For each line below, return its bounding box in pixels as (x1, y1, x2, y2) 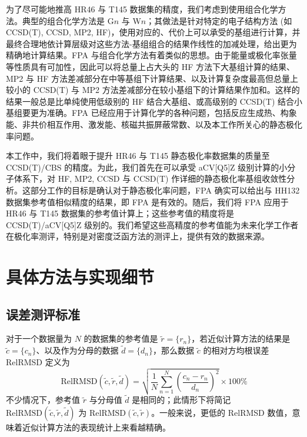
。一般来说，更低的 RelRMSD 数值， (151, 406, 292, 418)
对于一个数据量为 (6, 332, 72, 345)
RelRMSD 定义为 (6, 355, 70, 368)
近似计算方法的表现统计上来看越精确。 (22, 421, 171, 433)
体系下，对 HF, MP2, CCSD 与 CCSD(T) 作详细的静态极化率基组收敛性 (14, 172, 287, 185)
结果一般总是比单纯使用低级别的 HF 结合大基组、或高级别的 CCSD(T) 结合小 (6, 95, 302, 107)
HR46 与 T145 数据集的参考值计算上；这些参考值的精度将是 (6, 207, 234, 219)
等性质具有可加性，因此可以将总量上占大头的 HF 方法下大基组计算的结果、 (6, 60, 295, 72)
